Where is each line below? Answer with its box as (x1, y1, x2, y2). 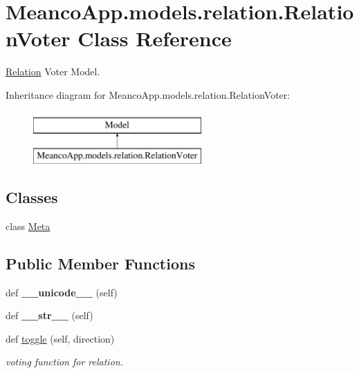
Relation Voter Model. (6, 64, 100, 79)
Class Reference (77, 24, 232, 52)
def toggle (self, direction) (6, 331, 115, 345)
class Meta (6, 218, 50, 233)
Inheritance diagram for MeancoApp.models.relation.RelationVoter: (6, 87, 291, 102)
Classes (6, 186, 58, 208)
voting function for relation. (6, 354, 123, 369)
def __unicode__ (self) (6, 285, 118, 299)
